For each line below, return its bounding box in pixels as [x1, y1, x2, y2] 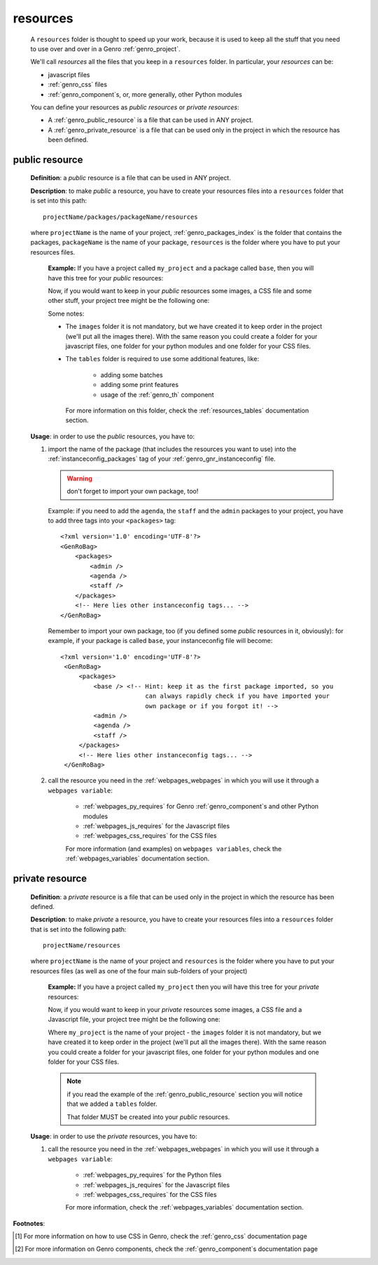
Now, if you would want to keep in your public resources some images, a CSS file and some [48, 286, 312, 295]
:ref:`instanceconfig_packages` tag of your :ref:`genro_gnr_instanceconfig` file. [48, 454, 276, 463]
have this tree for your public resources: [48, 273, 164, 282]
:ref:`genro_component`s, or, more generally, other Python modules [48, 90, 243, 98]
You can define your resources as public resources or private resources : [30, 102, 239, 111]
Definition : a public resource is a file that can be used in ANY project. [30, 174, 231, 182]
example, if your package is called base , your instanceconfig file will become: [48, 637, 273, 645]
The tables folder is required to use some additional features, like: [65, 355, 259, 363]
